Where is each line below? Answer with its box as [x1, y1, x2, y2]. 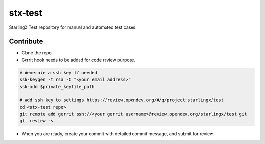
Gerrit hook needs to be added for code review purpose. [21, 57, 136, 63]
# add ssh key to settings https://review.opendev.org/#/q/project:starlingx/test [19, 97, 224, 103]
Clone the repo [21, 50, 52, 56]
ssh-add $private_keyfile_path [19, 84, 95, 89]
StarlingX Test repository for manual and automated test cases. [9, 24, 137, 30]
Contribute [9, 37, 43, 46]
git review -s [19, 118, 53, 123]
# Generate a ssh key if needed [19, 70, 98, 75]
